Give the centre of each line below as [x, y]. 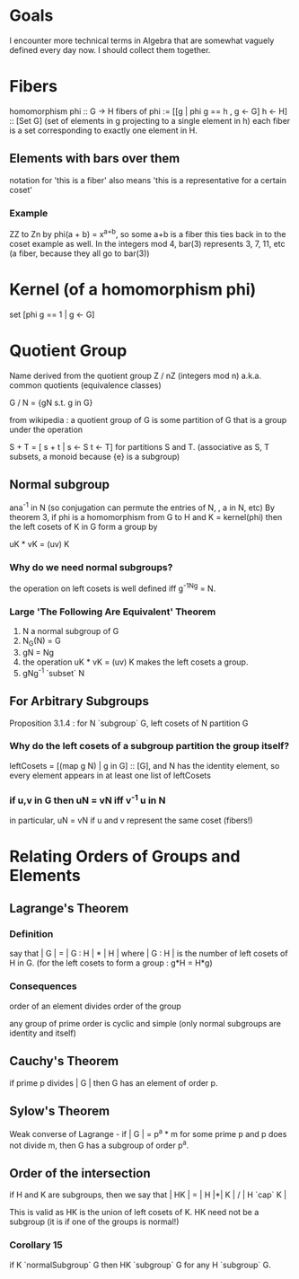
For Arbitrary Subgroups [79, 701]
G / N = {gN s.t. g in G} [51, 402]
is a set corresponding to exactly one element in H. [103, 130]
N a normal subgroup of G [70, 631]
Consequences [44, 986]
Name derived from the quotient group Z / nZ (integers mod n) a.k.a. [136, 375]
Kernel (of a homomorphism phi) [133, 289]
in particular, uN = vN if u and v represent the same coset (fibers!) [131, 820]
